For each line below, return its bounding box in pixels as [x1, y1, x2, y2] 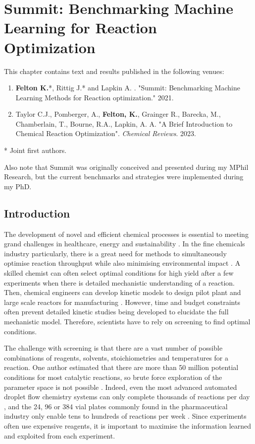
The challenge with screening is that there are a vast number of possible [4, 343, 223, 353]
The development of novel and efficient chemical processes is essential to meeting [4, 228, 249, 239]
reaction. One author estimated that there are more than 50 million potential [4, 362, 239, 372]
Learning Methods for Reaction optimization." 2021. [15, 92, 174, 102]
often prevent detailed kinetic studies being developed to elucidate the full [4, 306, 229, 317]
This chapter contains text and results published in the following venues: [4, 66, 224, 76]
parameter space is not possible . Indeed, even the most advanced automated [4, 381, 237, 392]
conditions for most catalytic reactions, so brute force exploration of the [4, 371, 222, 382]
